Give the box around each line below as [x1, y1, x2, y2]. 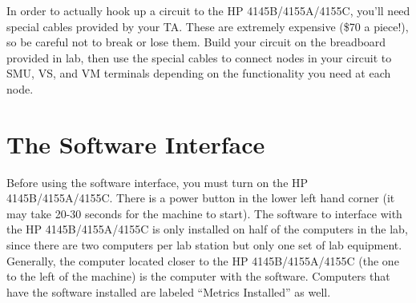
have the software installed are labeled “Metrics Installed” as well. [6, 283, 331, 300]
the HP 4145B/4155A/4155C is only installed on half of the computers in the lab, [6, 221, 408, 237]
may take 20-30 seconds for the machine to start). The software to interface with [6, 205, 402, 221]
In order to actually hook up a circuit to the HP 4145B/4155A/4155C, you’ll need [6, 2, 410, 18]
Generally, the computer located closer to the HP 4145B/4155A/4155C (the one [6, 252, 399, 269]
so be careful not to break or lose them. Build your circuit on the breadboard [6, 34, 386, 50]
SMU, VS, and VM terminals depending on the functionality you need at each [6, 65, 391, 82]
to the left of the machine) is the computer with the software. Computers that [6, 268, 390, 285]
